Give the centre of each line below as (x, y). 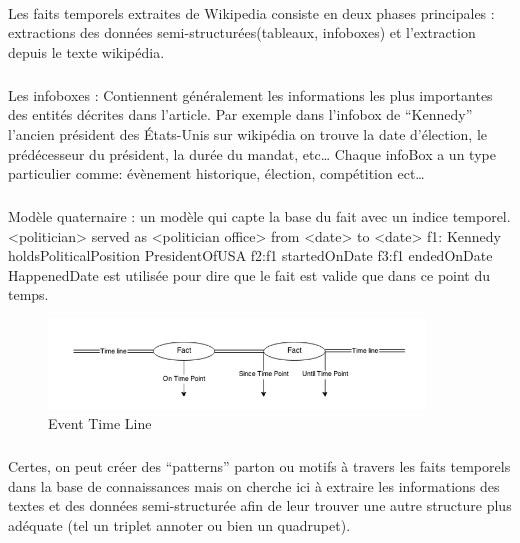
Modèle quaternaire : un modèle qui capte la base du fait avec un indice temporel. (259, 216)
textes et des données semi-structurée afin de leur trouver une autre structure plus (260, 505)
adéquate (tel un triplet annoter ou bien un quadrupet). (179, 524)
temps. (28, 294)
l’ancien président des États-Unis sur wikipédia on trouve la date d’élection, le (248, 133)
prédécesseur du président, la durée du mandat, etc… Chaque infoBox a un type (252, 153)
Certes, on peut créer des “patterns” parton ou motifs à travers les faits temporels (259, 466)
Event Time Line (100, 423)
